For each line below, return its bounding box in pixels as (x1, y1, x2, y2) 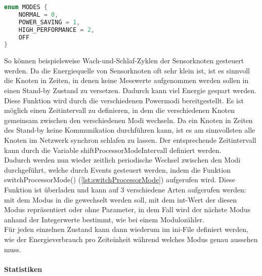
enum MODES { (4, 4, 48, 11)
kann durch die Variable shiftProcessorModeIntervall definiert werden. (4, 144, 222, 155)
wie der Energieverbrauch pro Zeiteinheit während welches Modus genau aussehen (4, 233, 258, 244)
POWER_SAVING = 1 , (18, 18, 80, 26)
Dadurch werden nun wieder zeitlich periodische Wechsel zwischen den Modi (4, 154, 241, 165)
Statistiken (4, 263, 42, 274)
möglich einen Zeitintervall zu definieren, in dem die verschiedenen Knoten (4, 105, 235, 115)
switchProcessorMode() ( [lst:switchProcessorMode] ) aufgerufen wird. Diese (4, 174, 235, 185)
